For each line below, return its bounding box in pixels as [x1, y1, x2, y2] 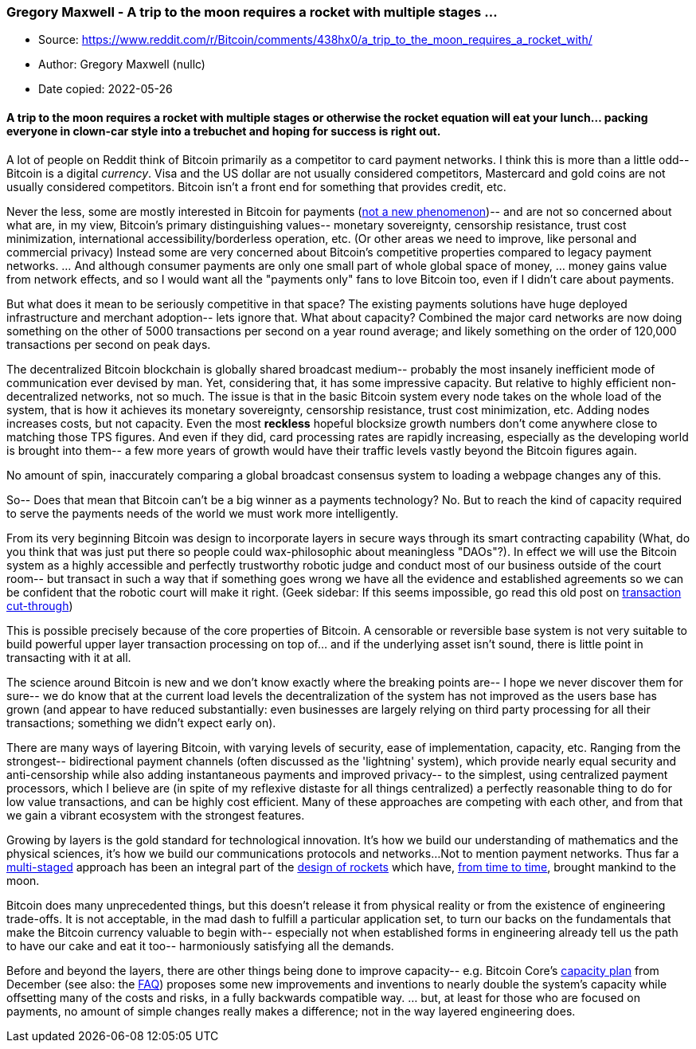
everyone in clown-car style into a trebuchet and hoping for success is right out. [6, 123, 441, 138]
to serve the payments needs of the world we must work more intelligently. [6, 506, 399, 520]
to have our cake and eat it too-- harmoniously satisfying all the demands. [6, 938, 394, 953]
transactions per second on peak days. [6, 337, 211, 351]
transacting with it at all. [6, 650, 131, 664]
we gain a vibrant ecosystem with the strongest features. [6, 808, 305, 822]
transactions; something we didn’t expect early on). [6, 715, 276, 730]
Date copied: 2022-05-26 [38, 82, 173, 96]
